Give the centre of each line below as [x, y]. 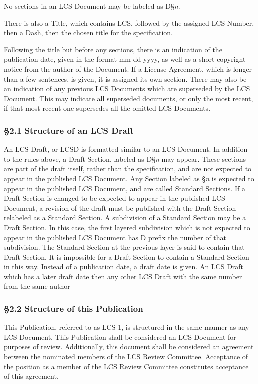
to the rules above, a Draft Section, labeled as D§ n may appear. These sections [125, 159]
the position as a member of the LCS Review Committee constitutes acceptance [126, 366]
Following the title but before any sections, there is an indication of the [113, 49]
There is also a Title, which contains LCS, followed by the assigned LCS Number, [129, 23]
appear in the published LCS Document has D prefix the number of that [115, 237]
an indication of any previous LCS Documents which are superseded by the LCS [127, 89]
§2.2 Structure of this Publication [74, 308]
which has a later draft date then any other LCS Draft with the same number [123, 276]
